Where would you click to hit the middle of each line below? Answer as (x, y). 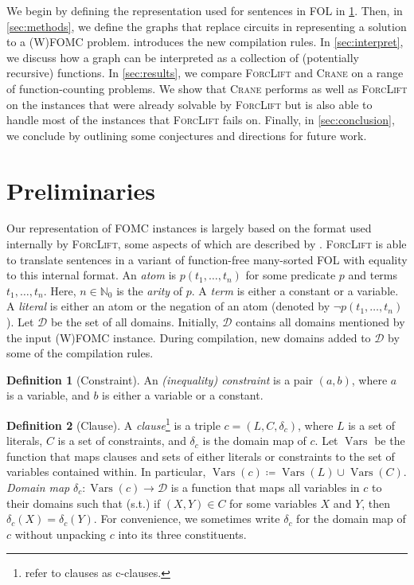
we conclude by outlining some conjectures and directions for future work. (187, 135)
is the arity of (150, 290)
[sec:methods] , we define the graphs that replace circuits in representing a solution (207, 26)
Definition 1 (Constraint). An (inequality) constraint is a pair (160, 379)
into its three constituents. (182, 534)
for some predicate (291, 275)
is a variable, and (48, 395)
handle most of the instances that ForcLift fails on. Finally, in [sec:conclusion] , (201, 120)
